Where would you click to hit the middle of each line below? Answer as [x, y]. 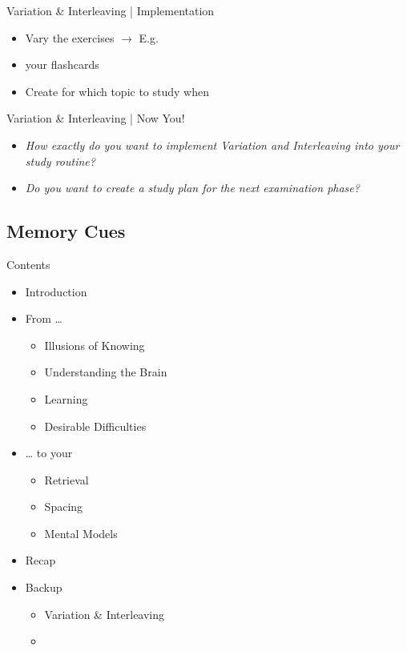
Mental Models [81, 533]
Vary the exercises [70, 37]
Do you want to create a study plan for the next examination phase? [192, 188]
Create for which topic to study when [117, 91]
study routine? [60, 161]
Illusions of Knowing [95, 345]
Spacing [64, 506]
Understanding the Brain [106, 372]
